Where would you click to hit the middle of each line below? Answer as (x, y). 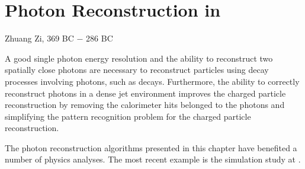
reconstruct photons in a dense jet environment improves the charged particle (145, 93)
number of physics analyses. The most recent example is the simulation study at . (153, 159)
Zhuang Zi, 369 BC (39, 38)
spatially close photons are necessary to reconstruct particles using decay (137, 70)
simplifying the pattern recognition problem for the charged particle (128, 116)
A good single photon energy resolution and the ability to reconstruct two (139, 58)
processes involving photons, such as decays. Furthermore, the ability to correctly (152, 81)
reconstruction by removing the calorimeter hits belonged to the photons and (145, 105)
